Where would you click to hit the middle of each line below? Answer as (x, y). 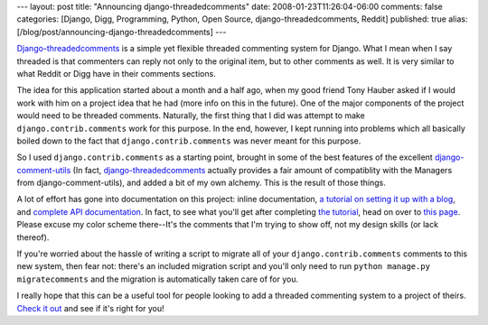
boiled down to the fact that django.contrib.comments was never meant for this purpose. (189, 141)
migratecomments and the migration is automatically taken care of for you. (157, 279)
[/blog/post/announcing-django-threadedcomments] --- (122, 32)
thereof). (33, 237)
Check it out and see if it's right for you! (90, 308)
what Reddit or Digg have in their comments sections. (116, 73)
